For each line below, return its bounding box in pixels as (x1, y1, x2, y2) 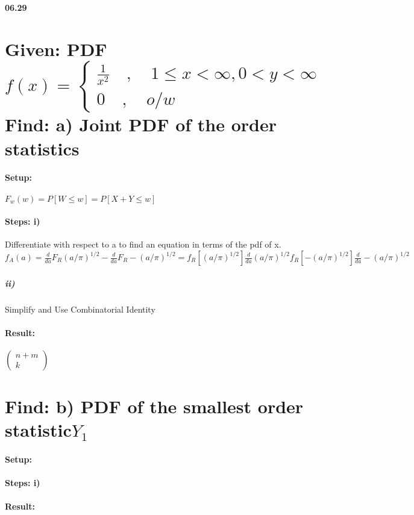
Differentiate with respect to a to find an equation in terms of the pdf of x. (5, 238, 281, 251)
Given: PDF (5, 36, 107, 61)
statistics (5, 136, 80, 160)
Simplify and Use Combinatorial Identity (5, 302, 155, 315)
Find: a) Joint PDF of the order (5, 112, 277, 137)
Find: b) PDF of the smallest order (5, 394, 304, 419)
